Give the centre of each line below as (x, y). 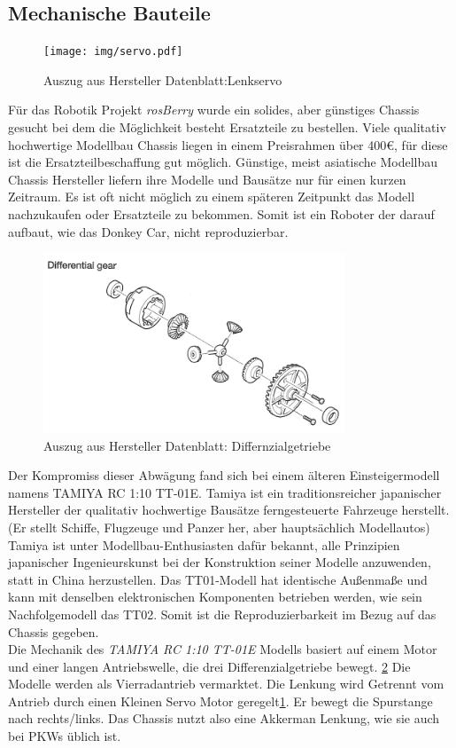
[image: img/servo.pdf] (113, 52)
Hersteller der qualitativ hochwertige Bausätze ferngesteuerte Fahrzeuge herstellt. (229, 510)
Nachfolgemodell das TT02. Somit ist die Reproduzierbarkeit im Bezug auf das (222, 614)
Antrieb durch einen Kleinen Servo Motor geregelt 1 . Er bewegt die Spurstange (220, 701)
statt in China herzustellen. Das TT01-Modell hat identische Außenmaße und (218, 579)
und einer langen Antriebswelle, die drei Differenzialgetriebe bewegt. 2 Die (209, 666)
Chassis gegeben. (54, 631)
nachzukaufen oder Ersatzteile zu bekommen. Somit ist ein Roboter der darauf (221, 214)
